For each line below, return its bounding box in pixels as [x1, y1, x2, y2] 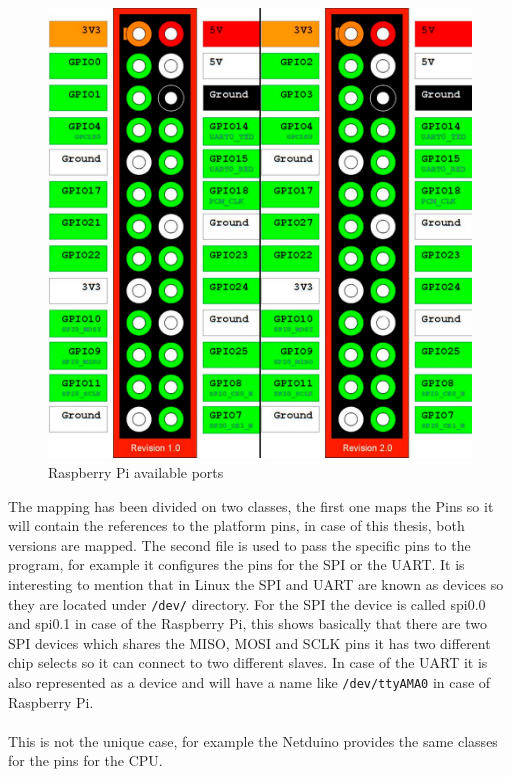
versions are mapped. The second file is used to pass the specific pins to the [8, 534, 471, 555]
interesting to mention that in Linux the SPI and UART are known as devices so [8, 573, 504, 594]
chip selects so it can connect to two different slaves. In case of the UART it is [8, 652, 488, 673]
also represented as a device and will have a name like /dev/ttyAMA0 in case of [8, 671, 491, 692]
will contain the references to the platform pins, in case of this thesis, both [8, 515, 465, 536]
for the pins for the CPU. [8, 750, 163, 771]
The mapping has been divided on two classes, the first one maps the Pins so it [8, 495, 494, 516]
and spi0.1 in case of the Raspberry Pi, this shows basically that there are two [8, 613, 488, 634]
